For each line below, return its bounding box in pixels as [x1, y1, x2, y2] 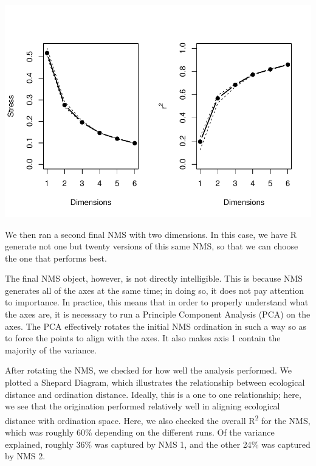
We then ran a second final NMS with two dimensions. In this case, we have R [5, 228, 297, 240]
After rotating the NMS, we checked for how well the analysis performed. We [5, 364, 292, 377]
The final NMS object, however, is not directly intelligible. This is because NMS [5, 272, 303, 285]
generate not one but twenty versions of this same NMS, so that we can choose [5, 240, 298, 252]
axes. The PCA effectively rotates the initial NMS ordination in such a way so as [5, 319, 307, 332]
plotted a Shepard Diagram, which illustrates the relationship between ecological [5, 376, 305, 389]
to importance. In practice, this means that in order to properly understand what [5, 296, 309, 308]
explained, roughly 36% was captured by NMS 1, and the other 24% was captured [5, 437, 311, 450]
